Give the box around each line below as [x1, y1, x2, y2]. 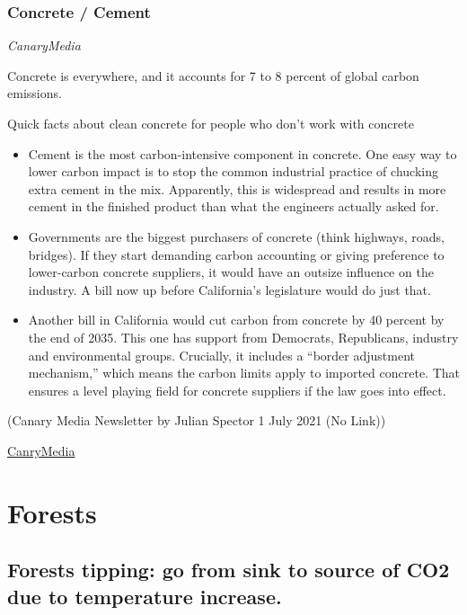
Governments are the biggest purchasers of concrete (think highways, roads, [28, 227, 445, 245]
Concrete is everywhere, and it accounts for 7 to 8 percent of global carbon [7, 66, 419, 85]
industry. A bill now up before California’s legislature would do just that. [28, 280, 431, 299]
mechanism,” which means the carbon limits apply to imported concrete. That [28, 363, 461, 382]
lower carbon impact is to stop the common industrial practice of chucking [28, 162, 438, 181]
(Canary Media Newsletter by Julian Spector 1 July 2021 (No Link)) [7, 411, 386, 430]
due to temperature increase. [7, 582, 282, 610]
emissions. [7, 84, 62, 102]
